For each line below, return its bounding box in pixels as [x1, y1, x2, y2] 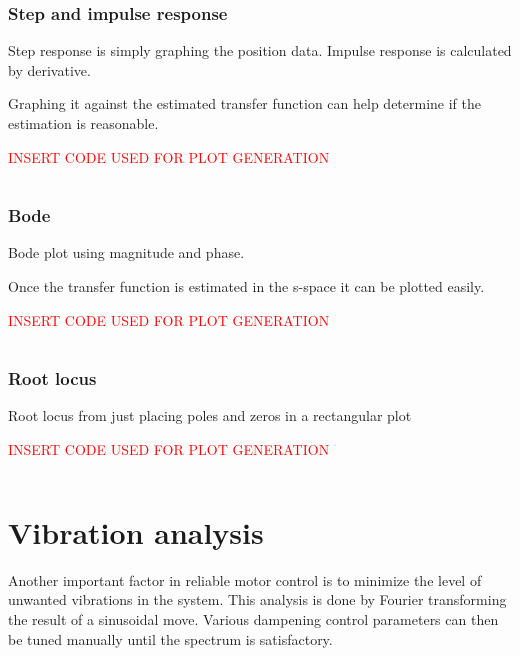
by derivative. [8, 59, 91, 80]
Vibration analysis [8, 511, 264, 552]
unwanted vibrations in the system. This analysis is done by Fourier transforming [8, 589, 507, 610]
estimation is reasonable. [8, 113, 159, 133]
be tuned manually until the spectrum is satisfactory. [8, 628, 333, 649]
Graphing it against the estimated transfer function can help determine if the [8, 93, 482, 114]
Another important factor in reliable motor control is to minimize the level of [8, 569, 482, 590]
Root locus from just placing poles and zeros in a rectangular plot [8, 405, 412, 426]
